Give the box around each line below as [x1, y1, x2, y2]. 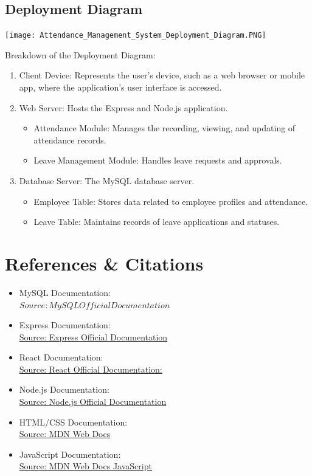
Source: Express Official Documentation [19, 330, 168, 343]
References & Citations [5, 250, 204, 275]
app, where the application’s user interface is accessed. [19, 81, 222, 94]
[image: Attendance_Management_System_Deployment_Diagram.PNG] [5, 31, 266, 40]
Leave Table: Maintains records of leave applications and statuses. [33, 215, 280, 228]
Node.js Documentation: [19, 383, 109, 396]
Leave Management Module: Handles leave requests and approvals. [33, 154, 282, 167]
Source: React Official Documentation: [19, 362, 162, 375]
